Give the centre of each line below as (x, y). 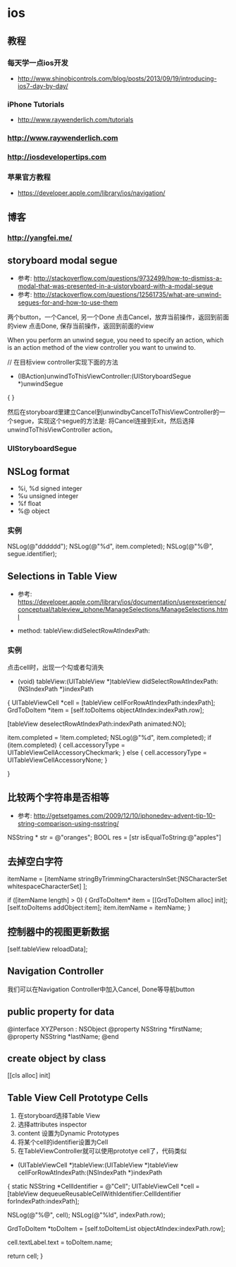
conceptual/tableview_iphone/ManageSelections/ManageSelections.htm (123, 610)
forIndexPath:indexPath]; (43, 1201)
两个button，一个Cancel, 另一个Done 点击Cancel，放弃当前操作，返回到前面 (118, 317)
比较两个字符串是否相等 (58, 797)
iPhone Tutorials (36, 104)
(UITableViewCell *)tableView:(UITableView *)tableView (98, 1165)
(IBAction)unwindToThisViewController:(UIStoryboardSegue (104, 377)
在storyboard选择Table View (59, 1116)
